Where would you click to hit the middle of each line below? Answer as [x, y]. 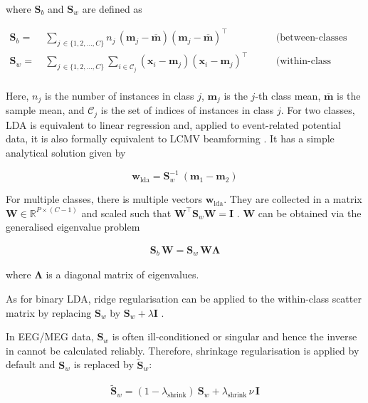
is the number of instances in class [119, 95]
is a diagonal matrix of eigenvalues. [122, 274]
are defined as [112, 9]
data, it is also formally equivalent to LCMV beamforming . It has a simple [170, 138]
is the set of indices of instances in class [187, 110]
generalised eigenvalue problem [73, 227]
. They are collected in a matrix [293, 199]
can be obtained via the [310, 213]
